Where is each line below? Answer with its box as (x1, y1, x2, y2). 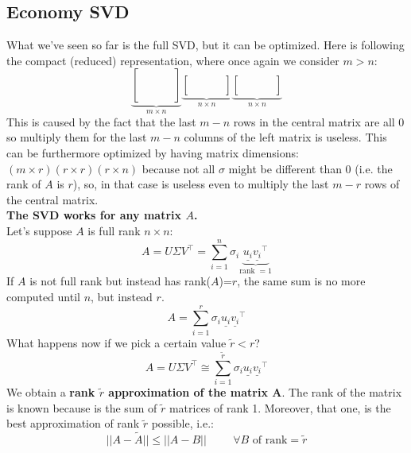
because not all (142, 160, 215, 176)
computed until (6, 288, 80, 305)
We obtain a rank (6, 384, 95, 401)
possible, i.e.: (151, 415, 215, 432)
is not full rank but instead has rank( (29, 273, 211, 289)
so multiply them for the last (6, 129, 147, 145)
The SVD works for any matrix (6, 207, 182, 223)
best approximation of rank (6, 415, 140, 432)
